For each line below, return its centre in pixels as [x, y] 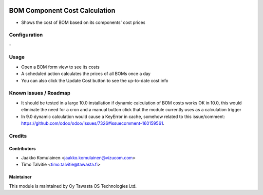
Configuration [26, 35]
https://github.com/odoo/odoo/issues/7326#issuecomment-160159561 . [93, 123]
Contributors [22, 149]
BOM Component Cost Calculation [62, 10]
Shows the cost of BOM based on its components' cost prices [83, 22]
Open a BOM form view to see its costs [60, 67]
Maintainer [20, 177]
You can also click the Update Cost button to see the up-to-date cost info [95, 80]
